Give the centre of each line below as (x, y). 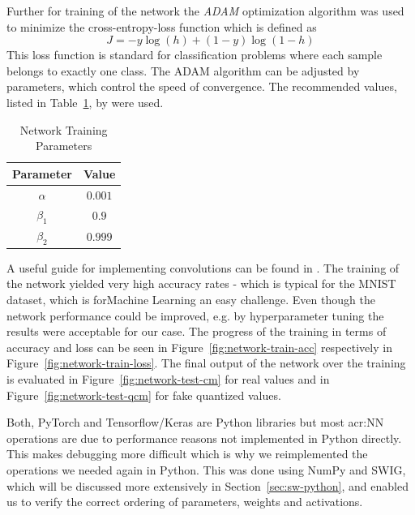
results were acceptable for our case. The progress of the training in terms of (197, 331)
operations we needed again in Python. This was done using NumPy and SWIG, (206, 469)
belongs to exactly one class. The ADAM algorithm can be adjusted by (183, 70)
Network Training (64, 129)
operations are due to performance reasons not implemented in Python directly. (204, 438)
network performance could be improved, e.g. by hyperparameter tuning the (195, 315)
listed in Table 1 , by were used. (85, 102)
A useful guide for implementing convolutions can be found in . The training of (203, 267)
